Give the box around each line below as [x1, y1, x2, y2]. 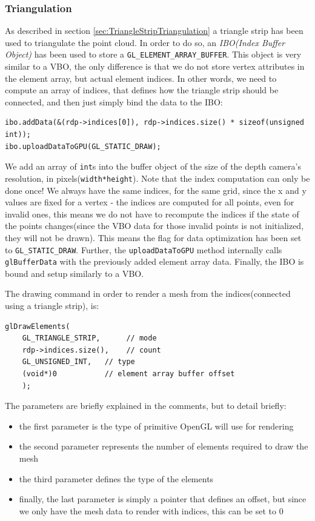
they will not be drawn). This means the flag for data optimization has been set [5, 231, 302, 244]
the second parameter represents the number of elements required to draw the [19, 440, 308, 453]
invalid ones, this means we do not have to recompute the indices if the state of [5, 207, 299, 220]
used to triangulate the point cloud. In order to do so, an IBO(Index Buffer [5, 36, 285, 48]
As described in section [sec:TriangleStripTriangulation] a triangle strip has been [5, 24, 303, 37]
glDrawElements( [5, 322, 70, 331]
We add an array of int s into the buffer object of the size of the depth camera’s [5, 160, 301, 173]
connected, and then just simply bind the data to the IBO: [5, 95, 223, 108]
